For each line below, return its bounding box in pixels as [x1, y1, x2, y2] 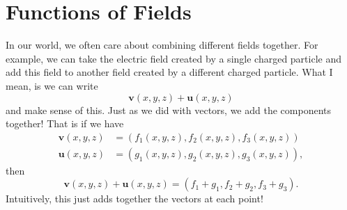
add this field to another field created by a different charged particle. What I [6, 65, 333, 79]
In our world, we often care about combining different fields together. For [6, 38, 318, 52]
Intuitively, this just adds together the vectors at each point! [6, 191, 263, 206]
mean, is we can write [6, 78, 98, 92]
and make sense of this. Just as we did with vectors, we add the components [6, 102, 331, 117]
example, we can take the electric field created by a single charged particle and [6, 51, 342, 65]
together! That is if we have [6, 116, 124, 131]
